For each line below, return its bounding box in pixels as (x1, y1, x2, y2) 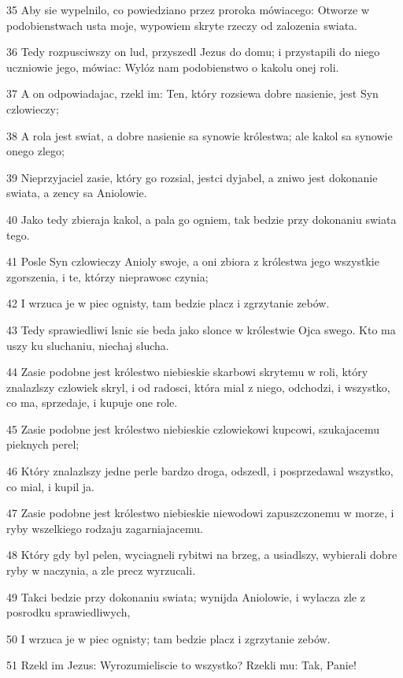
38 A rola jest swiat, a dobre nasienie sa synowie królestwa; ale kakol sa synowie (6, 127, 393, 143)
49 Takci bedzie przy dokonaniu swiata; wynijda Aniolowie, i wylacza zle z (6, 588, 365, 605)
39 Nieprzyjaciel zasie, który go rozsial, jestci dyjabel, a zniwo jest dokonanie (6, 169, 378, 185)
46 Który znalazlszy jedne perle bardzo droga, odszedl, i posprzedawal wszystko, (6, 463, 394, 479)
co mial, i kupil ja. (6, 478, 95, 494)
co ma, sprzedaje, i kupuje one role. (6, 394, 178, 411)
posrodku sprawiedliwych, (6, 604, 131, 620)
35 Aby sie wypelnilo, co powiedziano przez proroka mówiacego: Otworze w (6, 2, 370, 17)
